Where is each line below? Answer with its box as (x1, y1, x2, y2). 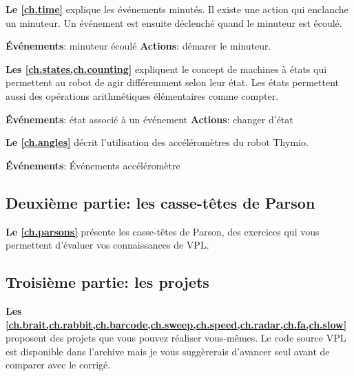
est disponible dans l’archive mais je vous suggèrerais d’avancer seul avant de (6, 344, 330, 358)
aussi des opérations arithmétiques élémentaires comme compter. (6, 88, 279, 103)
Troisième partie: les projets (6, 271, 209, 293)
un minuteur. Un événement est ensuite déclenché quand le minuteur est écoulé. (6, 15, 342, 30)
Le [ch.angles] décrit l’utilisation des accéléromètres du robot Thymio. (6, 135, 309, 149)
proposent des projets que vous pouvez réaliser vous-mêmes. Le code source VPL (6, 331, 346, 345)
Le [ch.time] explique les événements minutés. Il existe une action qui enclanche (6, 2, 348, 16)
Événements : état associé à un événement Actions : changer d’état (6, 112, 293, 126)
